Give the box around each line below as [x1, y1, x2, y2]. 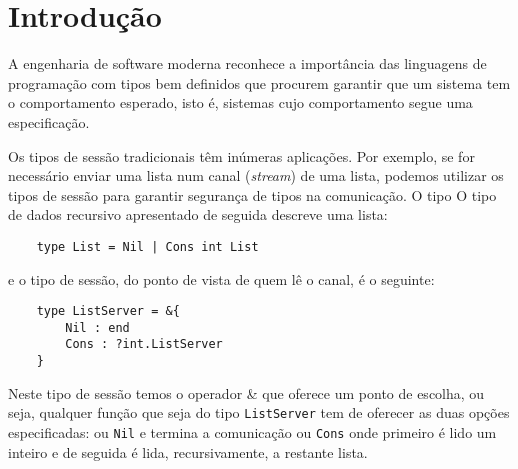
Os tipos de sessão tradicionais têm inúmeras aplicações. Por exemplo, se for [8, 145, 475, 166]
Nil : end [65, 320, 130, 335]
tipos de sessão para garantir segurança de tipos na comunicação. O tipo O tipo [8, 184, 497, 205]
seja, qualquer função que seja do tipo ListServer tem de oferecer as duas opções [8, 402, 510, 423]
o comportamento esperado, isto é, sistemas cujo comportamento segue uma [8, 92, 473, 113]
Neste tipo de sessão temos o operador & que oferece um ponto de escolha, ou [8, 382, 485, 403]
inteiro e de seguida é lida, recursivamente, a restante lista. [8, 441, 368, 462]
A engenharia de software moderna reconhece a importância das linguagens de [8, 53, 487, 74]
